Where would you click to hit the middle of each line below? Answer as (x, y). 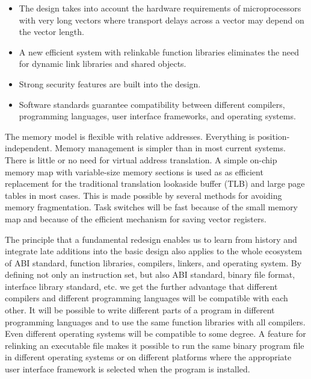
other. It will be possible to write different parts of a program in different (140, 310)
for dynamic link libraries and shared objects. (103, 64)
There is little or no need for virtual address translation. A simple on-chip (141, 159)
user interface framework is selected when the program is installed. (128, 369)
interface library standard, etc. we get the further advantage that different (141, 286)
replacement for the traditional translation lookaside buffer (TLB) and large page (155, 183)
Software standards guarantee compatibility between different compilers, (152, 104)
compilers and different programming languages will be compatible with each (146, 298)
